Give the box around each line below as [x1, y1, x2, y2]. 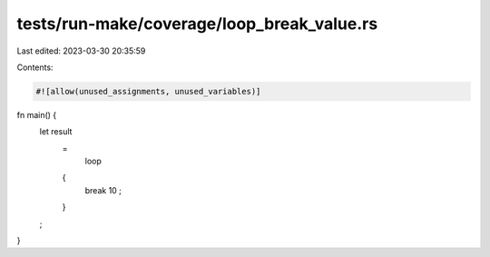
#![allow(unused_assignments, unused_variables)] [35, 86, 261, 96]
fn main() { [16, 109, 57, 120]
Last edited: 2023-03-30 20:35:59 [16, 45, 146, 56]
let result [39, 126, 73, 137]
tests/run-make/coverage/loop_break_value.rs [16, 14, 378, 34]
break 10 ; [84, 184, 122, 195]
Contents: [16, 62, 54, 73]
